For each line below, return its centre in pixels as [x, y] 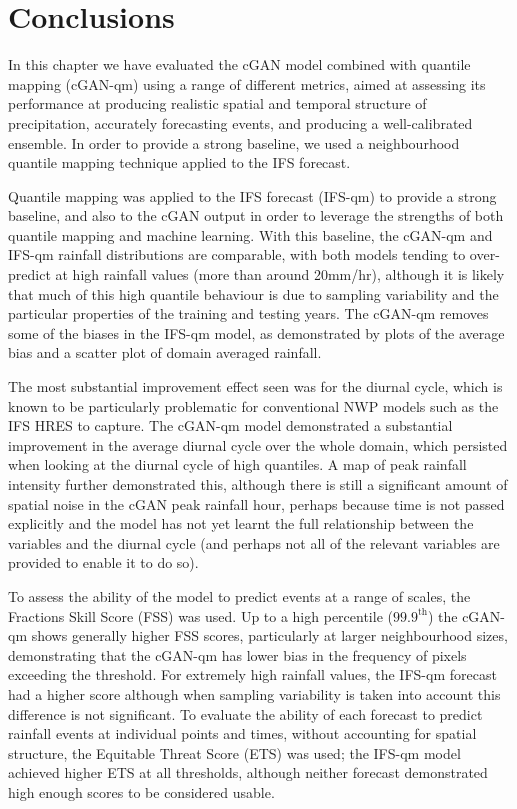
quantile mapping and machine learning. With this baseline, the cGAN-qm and [250, 234]
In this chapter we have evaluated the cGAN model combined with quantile [239, 64]
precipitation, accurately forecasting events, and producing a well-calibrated [240, 122]
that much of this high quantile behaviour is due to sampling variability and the [253, 293]
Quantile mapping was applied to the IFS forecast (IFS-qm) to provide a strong [252, 195]
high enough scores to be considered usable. [141, 791]
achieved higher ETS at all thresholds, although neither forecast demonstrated [248, 772]
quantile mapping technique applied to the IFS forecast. [179, 162]
